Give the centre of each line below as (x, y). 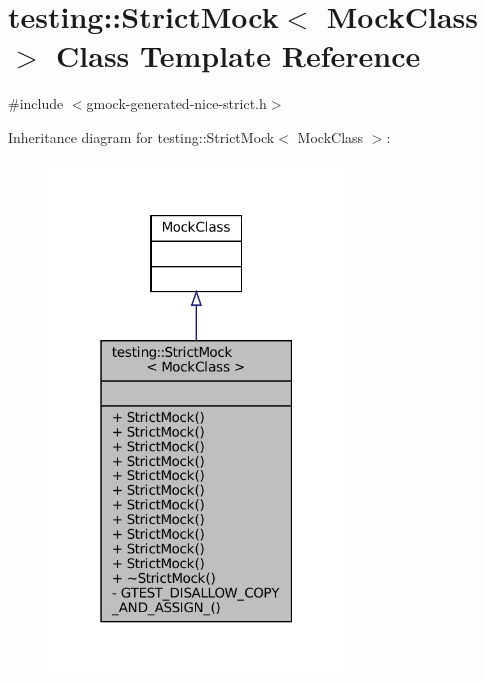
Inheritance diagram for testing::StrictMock (141, 136)
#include (36, 103)
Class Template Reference (238, 55)
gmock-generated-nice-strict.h (176, 103)
